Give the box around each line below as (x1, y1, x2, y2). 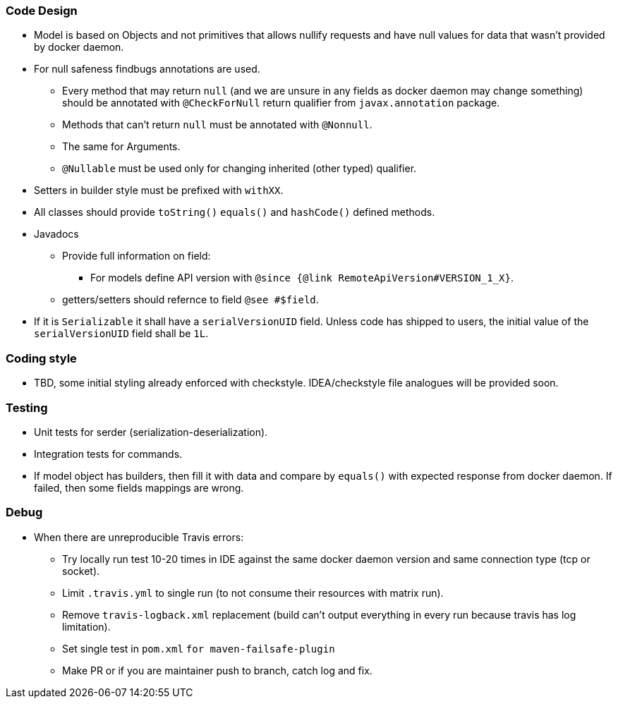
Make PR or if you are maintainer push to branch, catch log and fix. (62, 664, 372, 676)
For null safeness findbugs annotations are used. (34, 63, 260, 75)
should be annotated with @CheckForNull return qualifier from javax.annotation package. (62, 97, 500, 109)
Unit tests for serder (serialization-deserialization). (34, 425, 268, 438)
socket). (62, 564, 100, 577)
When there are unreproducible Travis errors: (34, 530, 244, 543)
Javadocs (34, 228, 79, 241)
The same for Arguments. (62, 140, 181, 153)
